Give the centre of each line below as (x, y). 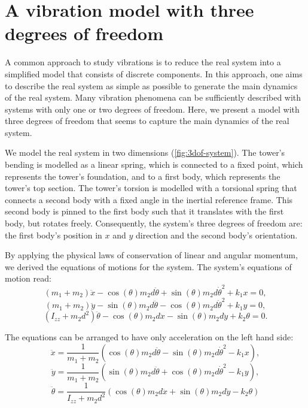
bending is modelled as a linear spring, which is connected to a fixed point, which (154, 164)
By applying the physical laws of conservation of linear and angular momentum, (151, 255)
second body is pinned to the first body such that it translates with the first (144, 211)
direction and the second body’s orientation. (216, 235)
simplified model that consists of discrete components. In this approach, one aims (154, 73)
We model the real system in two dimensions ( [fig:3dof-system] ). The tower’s (145, 152)
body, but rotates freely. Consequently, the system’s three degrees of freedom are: (154, 223)
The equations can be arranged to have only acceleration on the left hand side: (149, 337)
